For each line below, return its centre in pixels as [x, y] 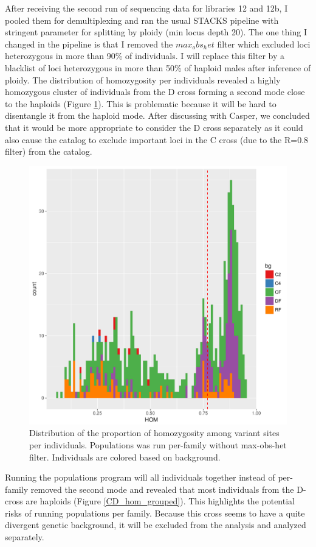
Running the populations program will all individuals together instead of [140, 477]
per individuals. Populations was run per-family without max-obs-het [158, 444]
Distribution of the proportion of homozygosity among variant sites [154, 433]
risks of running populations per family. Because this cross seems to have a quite [155, 513]
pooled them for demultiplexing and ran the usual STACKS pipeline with [142, 20]
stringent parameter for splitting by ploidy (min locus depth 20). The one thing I [156, 32]
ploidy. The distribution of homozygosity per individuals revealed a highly [143, 79]
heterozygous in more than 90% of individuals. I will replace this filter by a [145, 56]
